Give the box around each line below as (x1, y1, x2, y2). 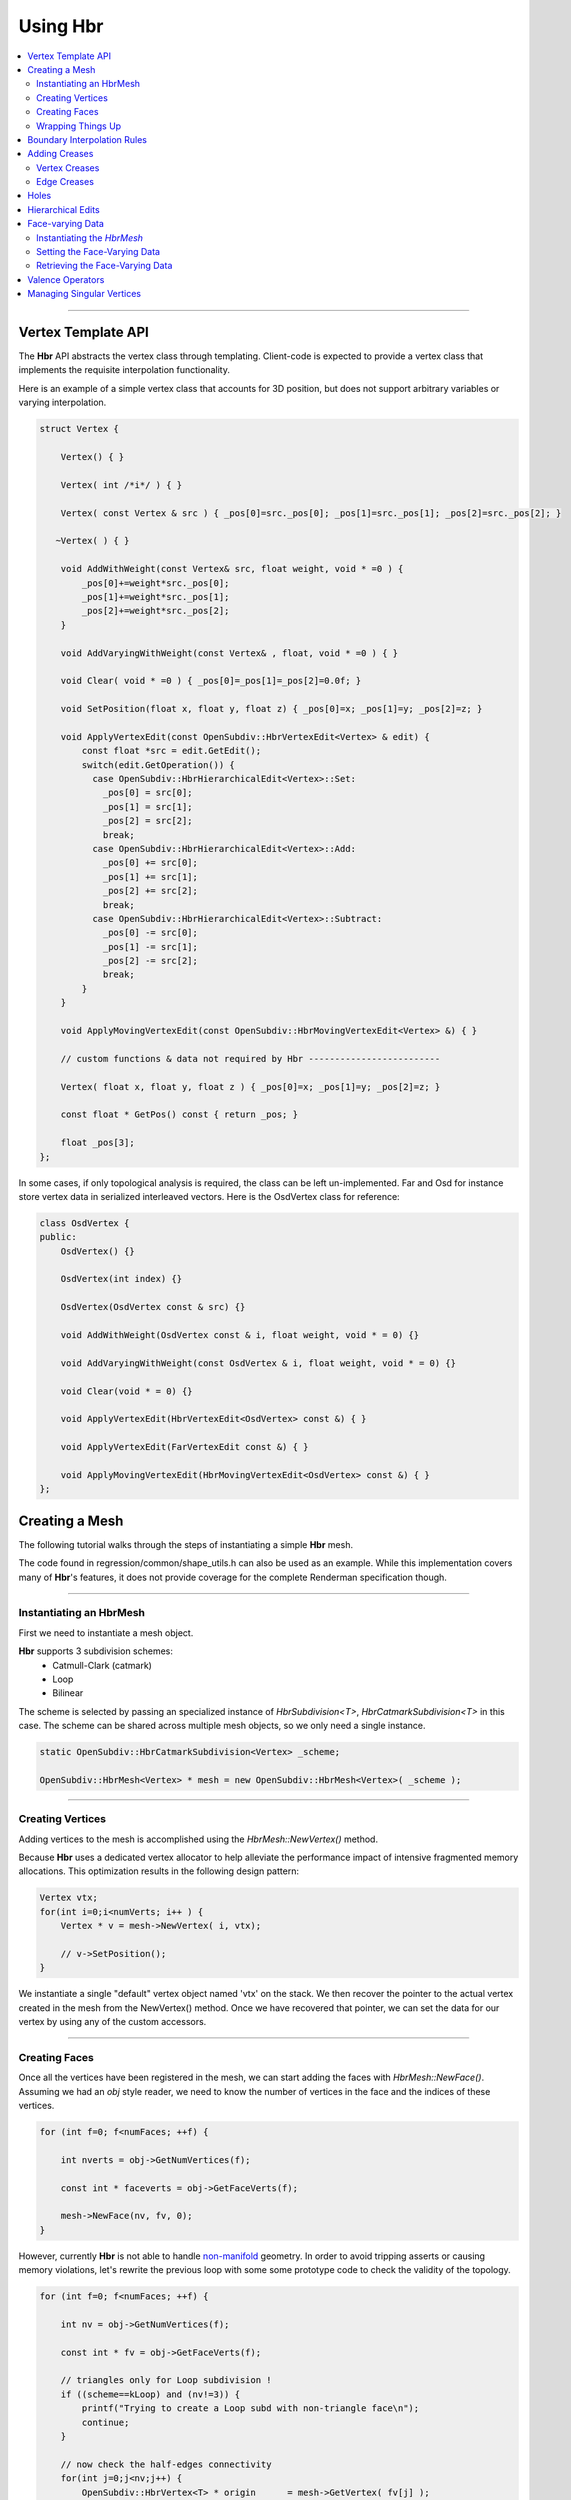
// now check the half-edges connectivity (60, 2458, 272, 2470)
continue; (81, 2416, 130, 2428)
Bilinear (52, 1687, 84, 1699)
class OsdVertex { (39, 1217, 130, 1229)
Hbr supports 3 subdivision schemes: (18, 1645, 174, 1657)
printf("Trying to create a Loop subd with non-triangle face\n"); (81, 2403, 420, 2414)
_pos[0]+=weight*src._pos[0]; (81, 577, 230, 589)
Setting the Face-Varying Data (36, 246, 160, 258)
